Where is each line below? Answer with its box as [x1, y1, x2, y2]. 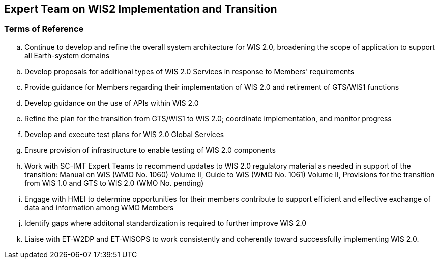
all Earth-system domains [24, 51, 110, 60]
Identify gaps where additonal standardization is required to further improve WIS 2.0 [24, 218, 306, 227]
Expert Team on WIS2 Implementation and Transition [4, 3, 277, 15]
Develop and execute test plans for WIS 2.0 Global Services [24, 129, 224, 139]
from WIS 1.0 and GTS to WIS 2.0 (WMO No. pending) [24, 178, 204, 187]
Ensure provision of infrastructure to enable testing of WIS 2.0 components [24, 145, 276, 154]
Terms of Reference [4, 24, 84, 35]
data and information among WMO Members [24, 203, 174, 212]
